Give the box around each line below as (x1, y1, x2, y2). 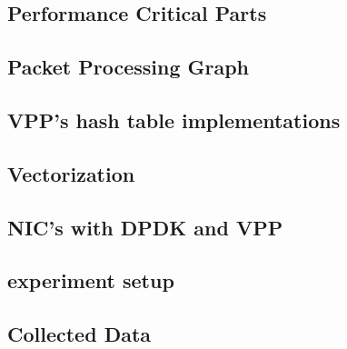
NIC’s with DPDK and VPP (7, 213, 283, 241)
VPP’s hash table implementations (7, 105, 341, 134)
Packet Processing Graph (7, 53, 250, 81)
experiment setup (7, 266, 174, 294)
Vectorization (7, 159, 135, 187)
